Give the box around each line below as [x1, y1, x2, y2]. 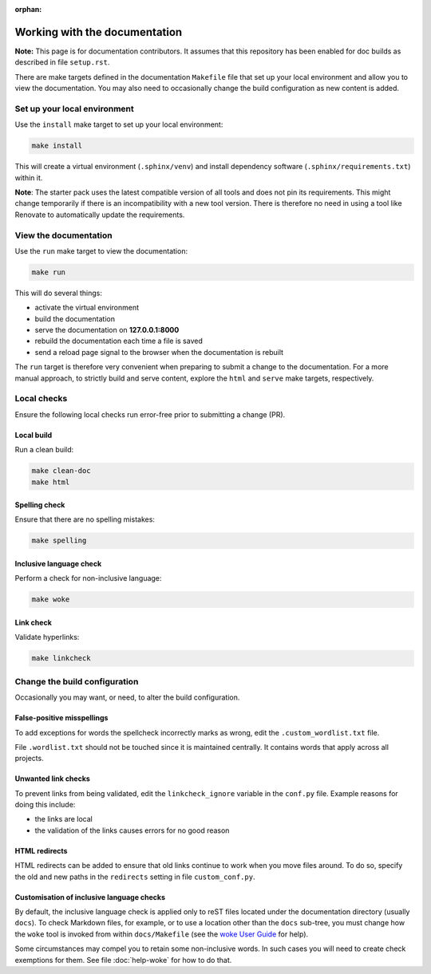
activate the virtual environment [34, 303, 140, 313]
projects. [14, 754, 44, 763]
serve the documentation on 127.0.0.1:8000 [34, 325, 180, 335]
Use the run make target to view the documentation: [14, 246, 188, 255]
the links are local [34, 814, 93, 824]
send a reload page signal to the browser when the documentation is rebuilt [34, 347, 283, 357]
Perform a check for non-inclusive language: [14, 574, 162, 583]
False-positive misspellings [14, 713, 109, 723]
